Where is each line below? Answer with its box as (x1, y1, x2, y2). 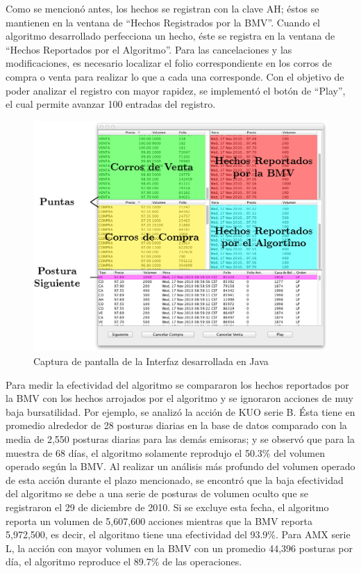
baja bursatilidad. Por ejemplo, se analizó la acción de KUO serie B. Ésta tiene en (6, 404, 355, 419)
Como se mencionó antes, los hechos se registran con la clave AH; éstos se (6, 1, 319, 15)
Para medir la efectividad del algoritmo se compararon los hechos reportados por (6, 377, 349, 392)
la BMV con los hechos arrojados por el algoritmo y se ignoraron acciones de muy (6, 391, 353, 405)
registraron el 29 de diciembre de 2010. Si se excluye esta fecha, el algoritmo (6, 499, 329, 514)
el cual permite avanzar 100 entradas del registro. (6, 97, 216, 111)
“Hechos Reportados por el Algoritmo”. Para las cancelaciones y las (6, 42, 292, 56)
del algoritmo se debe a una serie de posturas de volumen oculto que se (6, 486, 309, 501)
